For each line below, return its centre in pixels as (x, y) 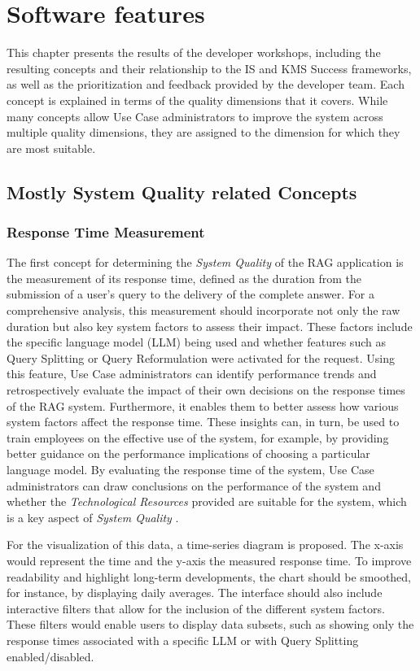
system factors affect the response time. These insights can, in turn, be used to (203, 422)
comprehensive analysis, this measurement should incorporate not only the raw (203, 310)
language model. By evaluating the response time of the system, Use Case (190, 469)
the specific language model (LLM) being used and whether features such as (196, 342)
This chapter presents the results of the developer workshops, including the (194, 52)
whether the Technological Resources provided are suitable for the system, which (207, 501)
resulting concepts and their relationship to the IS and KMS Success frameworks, (209, 68)
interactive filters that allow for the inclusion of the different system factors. (196, 608)
